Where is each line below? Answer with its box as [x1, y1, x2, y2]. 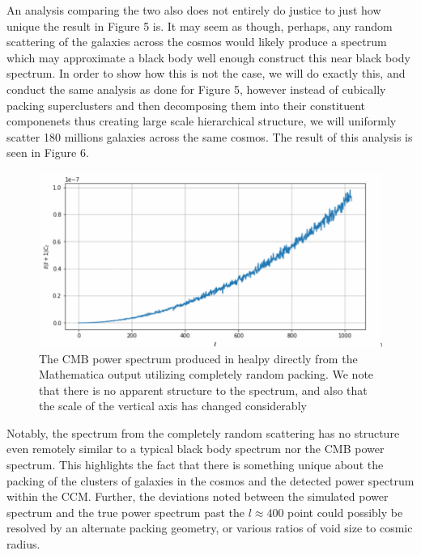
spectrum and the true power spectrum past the [6, 503, 245, 520]
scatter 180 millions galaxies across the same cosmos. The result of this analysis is [6, 128, 413, 145]
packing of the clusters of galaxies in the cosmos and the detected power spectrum [6, 472, 415, 489]
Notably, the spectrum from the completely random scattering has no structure [6, 424, 400, 441]
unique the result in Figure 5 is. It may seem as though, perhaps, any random [6, 17, 393, 34]
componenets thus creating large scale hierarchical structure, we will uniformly [6, 112, 397, 129]
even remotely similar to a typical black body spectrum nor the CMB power [6, 440, 385, 457]
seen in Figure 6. [6, 144, 89, 161]
